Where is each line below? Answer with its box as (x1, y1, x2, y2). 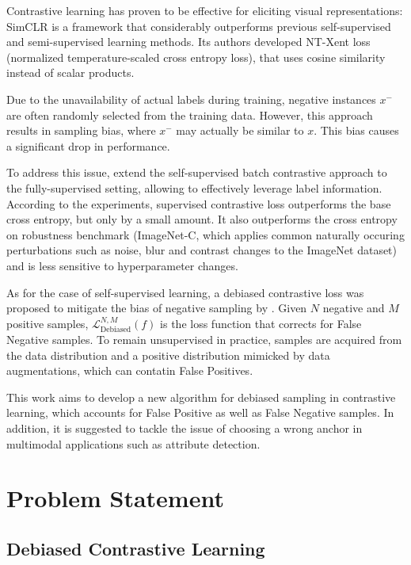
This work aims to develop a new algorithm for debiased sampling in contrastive (6, 388, 396, 405)
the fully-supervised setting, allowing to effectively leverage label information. (6, 179, 382, 196)
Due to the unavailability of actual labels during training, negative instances (6, 90, 376, 107)
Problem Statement (6, 482, 224, 514)
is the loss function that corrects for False (160, 315, 362, 331)
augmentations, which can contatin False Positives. (6, 362, 253, 379)
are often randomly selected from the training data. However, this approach (6, 106, 373, 123)
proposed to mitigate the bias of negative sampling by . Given (6, 300, 307, 316)
